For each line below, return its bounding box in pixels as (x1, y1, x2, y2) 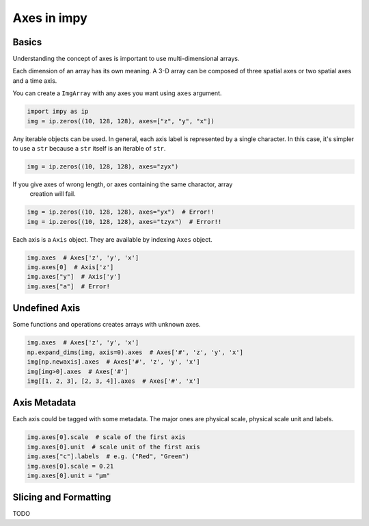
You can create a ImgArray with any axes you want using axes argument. (12, 89, 222, 97)
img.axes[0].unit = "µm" (27, 471, 111, 479)
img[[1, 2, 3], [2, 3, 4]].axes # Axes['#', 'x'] (27, 377, 201, 385)
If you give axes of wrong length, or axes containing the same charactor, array (12, 180, 233, 188)
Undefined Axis (12, 302, 81, 314)
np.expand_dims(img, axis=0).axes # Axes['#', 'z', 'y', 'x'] (27, 348, 244, 356)
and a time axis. (12, 76, 57, 85)
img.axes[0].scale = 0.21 (27, 462, 114, 470)
